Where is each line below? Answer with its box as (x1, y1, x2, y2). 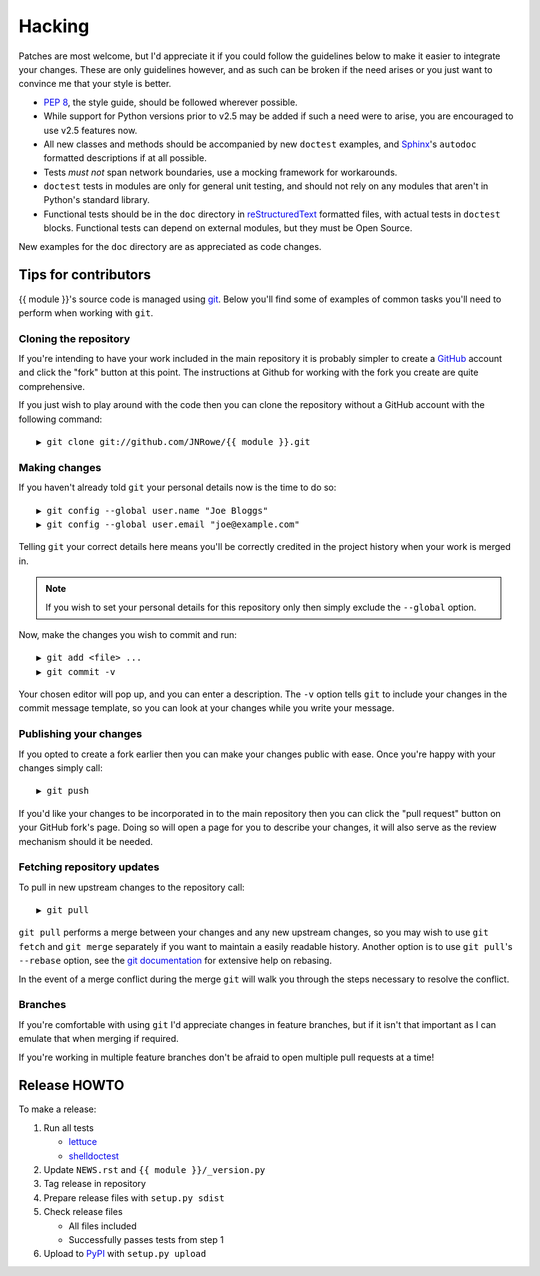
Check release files (43, 1206, 124, 1218)
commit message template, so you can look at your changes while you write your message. (18, 702, 395, 714)
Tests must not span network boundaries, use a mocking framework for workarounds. (43, 166, 398, 178)
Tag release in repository (43, 1178, 147, 1190)
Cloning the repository (18, 331, 130, 345)
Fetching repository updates (18, 860, 160, 874)
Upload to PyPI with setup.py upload (43, 1248, 207, 1260)
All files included (68, 1220, 137, 1232)
